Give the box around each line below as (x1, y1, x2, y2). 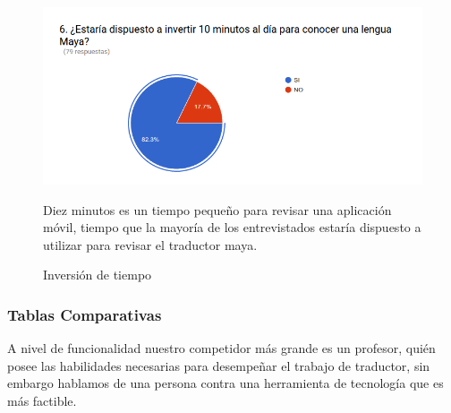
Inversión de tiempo (43, 265, 152, 284)
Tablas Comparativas (7, 303, 162, 325)
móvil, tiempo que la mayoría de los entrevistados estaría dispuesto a (43, 218, 421, 237)
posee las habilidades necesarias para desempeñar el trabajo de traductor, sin (7, 356, 430, 374)
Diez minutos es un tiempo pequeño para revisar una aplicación (43, 200, 392, 219)
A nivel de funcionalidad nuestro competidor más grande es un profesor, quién (7, 339, 436, 357)
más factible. (7, 391, 77, 409)
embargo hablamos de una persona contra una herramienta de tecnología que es (7, 374, 444, 392)
